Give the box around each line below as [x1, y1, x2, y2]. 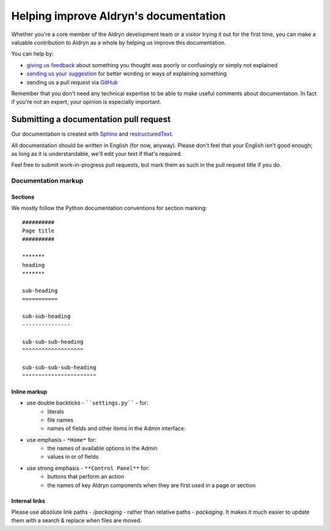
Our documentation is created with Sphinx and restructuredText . [11, 130, 174, 137]
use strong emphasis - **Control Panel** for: [26, 464, 150, 472]
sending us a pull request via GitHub [26, 78, 119, 86]
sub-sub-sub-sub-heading [22, 364, 97, 371]
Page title [22, 227, 55, 235]
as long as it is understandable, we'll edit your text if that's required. [11, 150, 183, 157]
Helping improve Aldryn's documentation [11, 9, 226, 23]
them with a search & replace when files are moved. [11, 517, 142, 524]
